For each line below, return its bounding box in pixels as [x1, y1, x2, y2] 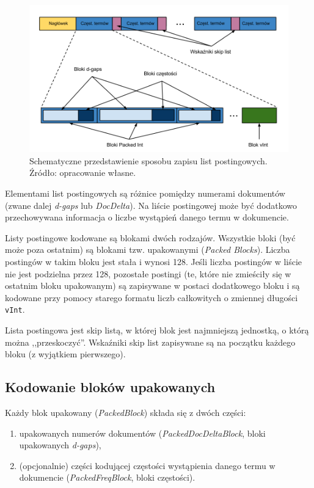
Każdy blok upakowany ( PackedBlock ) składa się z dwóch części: [5, 406, 246, 419]
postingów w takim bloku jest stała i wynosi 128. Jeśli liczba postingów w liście [5, 255, 302, 268]
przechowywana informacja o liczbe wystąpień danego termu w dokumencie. [5, 211, 289, 224]
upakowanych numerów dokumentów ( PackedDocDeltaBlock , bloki [19, 426, 266, 439]
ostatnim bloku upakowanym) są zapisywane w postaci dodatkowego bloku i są [5, 279, 300, 292]
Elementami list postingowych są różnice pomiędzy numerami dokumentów [5, 187, 285, 200]
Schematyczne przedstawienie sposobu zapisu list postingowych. [29, 154, 268, 167]
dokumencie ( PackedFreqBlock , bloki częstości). [19, 471, 195, 484]
